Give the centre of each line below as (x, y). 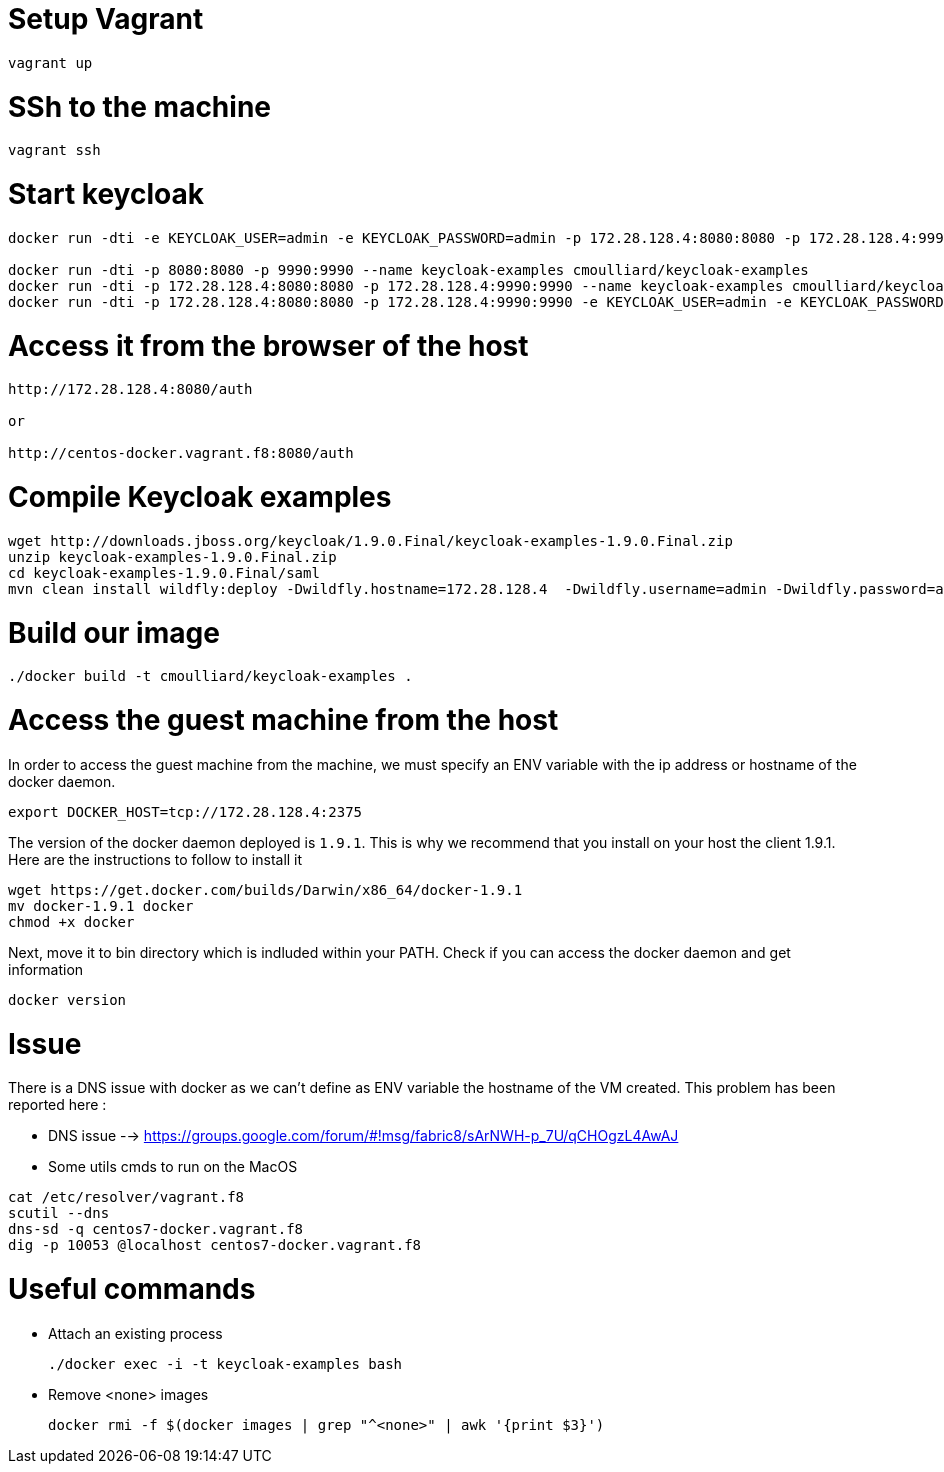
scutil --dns (59, 1213)
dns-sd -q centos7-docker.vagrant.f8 (156, 1229)
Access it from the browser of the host (268, 345)
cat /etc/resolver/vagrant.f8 (126, 1197)
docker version (67, 999)
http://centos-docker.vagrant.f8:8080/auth (181, 453)
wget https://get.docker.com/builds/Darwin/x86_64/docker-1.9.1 (265, 889)
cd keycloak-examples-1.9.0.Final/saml (164, 572)
